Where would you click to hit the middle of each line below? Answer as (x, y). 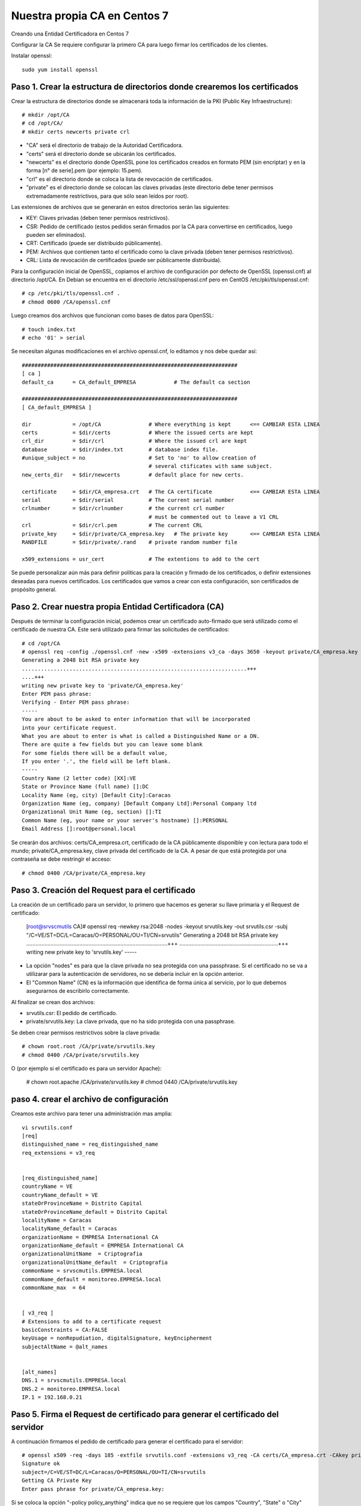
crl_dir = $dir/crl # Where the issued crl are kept (134, 441)
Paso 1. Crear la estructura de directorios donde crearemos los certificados (155, 86)
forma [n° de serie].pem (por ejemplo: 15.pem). (84, 170)
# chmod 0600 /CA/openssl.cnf (66, 302)
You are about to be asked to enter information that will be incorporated (136, 719)
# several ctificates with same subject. (210, 466)
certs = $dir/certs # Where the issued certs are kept (138, 433)
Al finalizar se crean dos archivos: (53, 1002)
